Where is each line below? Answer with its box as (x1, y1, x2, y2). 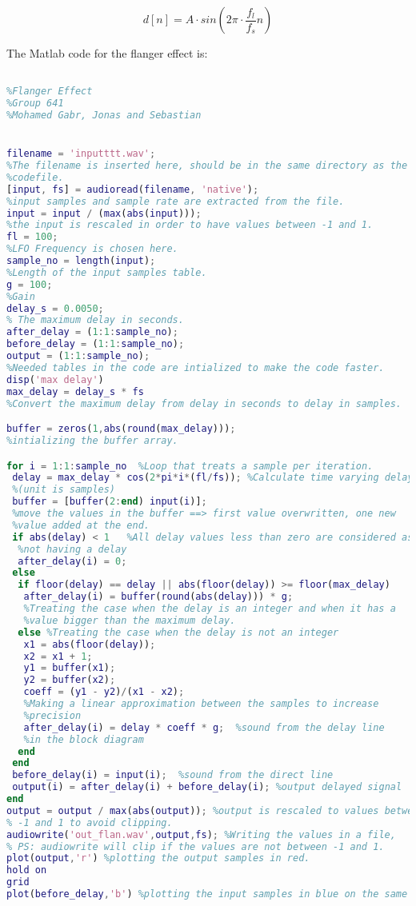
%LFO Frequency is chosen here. (6, 243, 178, 255)
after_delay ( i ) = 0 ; (18, 555, 127, 567)
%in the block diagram (23, 733, 144, 745)
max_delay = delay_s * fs (6, 385, 144, 397)
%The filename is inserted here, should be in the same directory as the (6, 160, 408, 172)
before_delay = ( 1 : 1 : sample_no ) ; (6, 338, 185, 350)
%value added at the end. (12, 519, 150, 531)
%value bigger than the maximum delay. (23, 614, 236, 626)
